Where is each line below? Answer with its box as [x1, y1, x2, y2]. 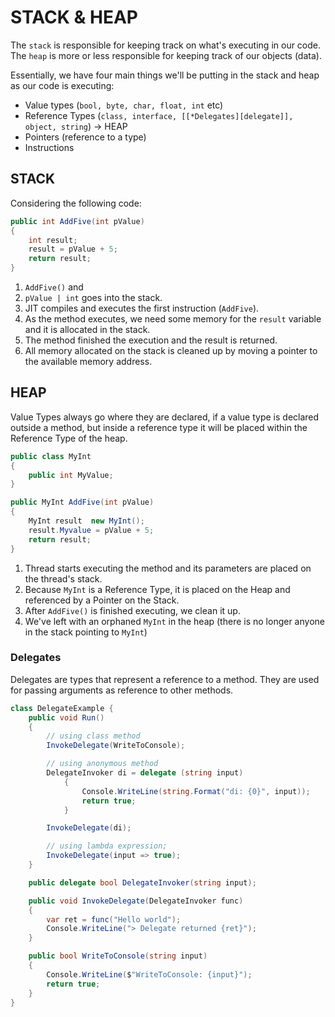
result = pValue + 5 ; [28, 244, 118, 255]
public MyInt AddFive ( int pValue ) [10, 497, 155, 508]
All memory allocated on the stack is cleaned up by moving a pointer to [24, 345, 318, 356]
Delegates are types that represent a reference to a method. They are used [10, 673, 320, 685]
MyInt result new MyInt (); [28, 516, 145, 526]
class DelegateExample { [10, 703, 114, 713]
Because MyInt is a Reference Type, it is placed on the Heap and [24, 583, 291, 595]
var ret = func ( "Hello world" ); [46, 914, 182, 925]
